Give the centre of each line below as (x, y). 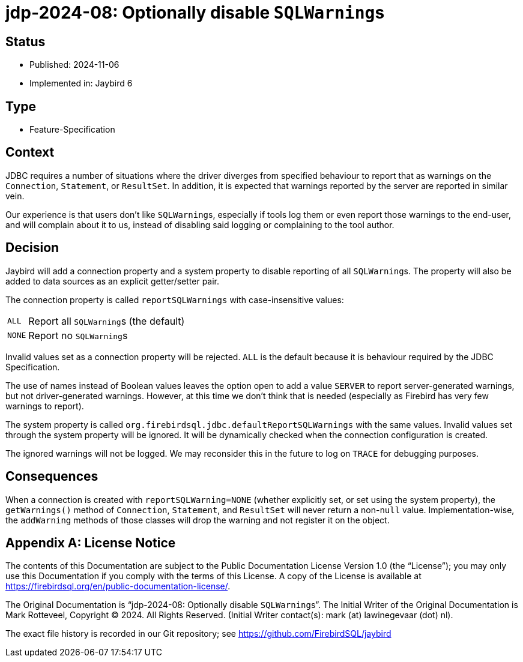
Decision (32, 248)
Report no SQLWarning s (78, 335)
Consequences (52, 477)
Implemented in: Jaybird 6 (81, 83)
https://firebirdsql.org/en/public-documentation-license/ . (118, 586)
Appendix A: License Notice (91, 543)
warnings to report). (45, 406)
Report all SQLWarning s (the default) (107, 321)
